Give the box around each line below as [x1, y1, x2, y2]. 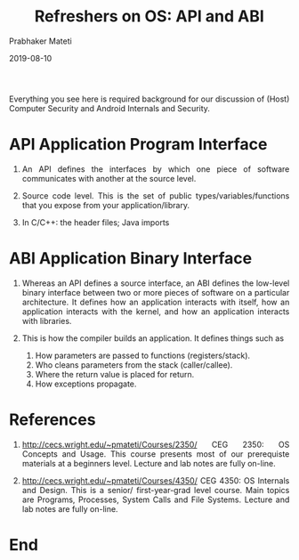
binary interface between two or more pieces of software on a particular [21, 287, 290, 297]
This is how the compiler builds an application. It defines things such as [21, 332, 284, 344]
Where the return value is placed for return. [35, 369, 195, 379]
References [9, 410, 96, 429]
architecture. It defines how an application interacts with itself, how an [21, 296, 290, 307]
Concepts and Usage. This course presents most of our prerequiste [21, 448, 290, 459]
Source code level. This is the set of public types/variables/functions [21, 190, 290, 201]
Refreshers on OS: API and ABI [34, 6, 265, 27]
